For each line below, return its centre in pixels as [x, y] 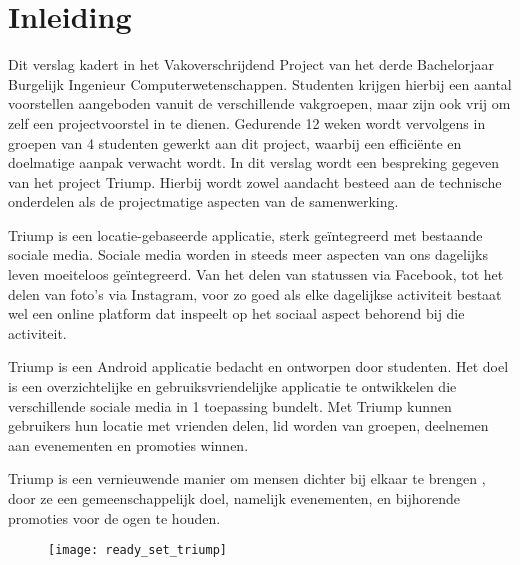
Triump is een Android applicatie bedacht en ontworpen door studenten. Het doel [258, 366]
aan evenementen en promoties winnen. [128, 444]
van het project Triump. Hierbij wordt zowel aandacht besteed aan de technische [255, 181]
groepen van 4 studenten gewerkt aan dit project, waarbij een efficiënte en [235, 142]
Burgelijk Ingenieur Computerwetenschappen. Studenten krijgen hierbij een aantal [260, 83]
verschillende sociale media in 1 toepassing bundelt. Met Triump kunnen [230, 405]
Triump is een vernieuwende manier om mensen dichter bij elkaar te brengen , [247, 478]
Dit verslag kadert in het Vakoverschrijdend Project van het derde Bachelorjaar [251, 64]
